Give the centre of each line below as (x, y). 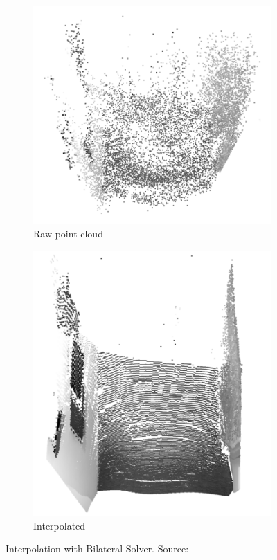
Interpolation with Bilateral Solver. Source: (97, 549)
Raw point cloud (68, 234)
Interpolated (60, 525)
